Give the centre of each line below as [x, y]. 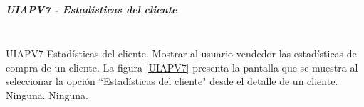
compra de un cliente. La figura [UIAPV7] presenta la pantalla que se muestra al [182, 67]
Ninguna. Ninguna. [47, 95]
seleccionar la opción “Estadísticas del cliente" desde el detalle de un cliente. [172, 81]
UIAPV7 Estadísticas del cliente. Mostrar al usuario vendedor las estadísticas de [181, 53]
